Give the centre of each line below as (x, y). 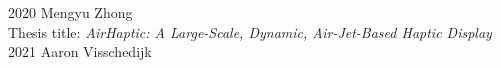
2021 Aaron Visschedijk (80, 51)
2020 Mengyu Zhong (70, 12)
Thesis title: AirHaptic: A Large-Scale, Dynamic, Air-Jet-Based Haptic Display (250, 31)
